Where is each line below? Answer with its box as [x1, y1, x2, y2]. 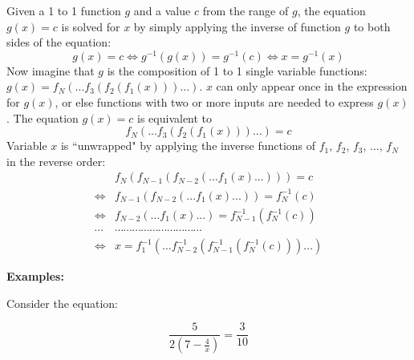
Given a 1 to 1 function [6, 2, 121, 18]
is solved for [61, 18, 120, 34]
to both [353, 18, 391, 34]
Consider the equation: [6, 294, 118, 311]
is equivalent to [137, 109, 213, 126]
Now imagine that [6, 62, 95, 79]
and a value [133, 2, 191, 18]
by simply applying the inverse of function [133, 18, 341, 34]
